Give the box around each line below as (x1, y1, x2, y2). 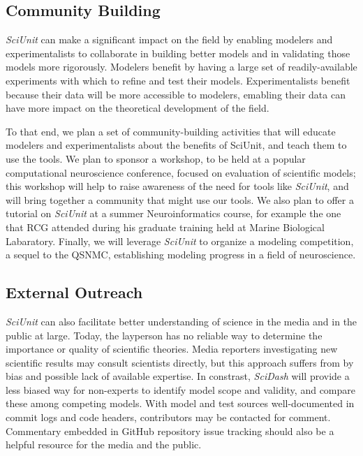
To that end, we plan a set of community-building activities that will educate (6, 124, 336, 138)
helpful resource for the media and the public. (6, 437, 202, 452)
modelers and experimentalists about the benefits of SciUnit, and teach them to (6, 138, 347, 152)
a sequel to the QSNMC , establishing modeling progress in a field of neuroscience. (6, 247, 356, 262)
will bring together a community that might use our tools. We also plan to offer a (6, 192, 354, 207)
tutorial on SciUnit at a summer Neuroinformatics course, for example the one (6, 206, 341, 221)
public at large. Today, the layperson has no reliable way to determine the (6, 328, 323, 342)
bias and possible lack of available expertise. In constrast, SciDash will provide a (6, 369, 350, 383)
